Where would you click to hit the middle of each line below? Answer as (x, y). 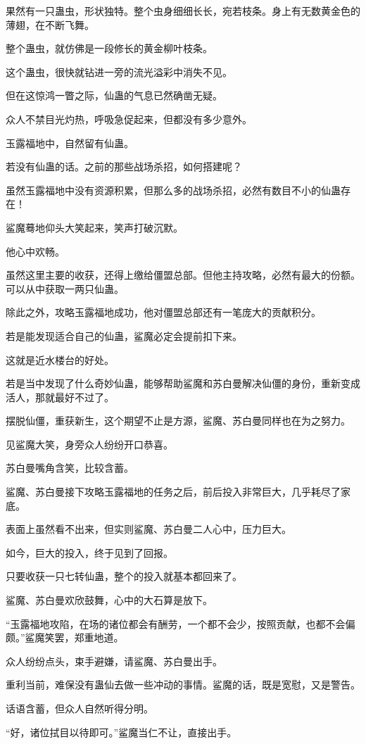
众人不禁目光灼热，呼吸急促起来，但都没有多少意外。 (129, 119)
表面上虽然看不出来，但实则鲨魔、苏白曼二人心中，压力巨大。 (149, 529)
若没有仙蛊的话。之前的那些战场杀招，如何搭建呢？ (124, 166)
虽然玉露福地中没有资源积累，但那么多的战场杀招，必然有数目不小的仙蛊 (173, 190)
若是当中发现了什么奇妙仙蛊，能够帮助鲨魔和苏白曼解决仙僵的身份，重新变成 (183, 383)
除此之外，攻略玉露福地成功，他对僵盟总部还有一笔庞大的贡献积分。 (163, 312)
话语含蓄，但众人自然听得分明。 (80, 708)
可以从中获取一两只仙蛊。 (65, 288)
